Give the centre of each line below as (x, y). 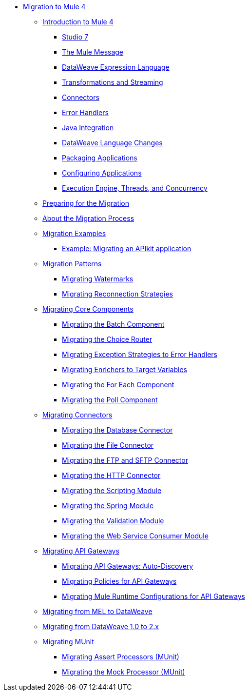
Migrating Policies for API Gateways (119, 581)
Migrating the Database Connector (117, 430)
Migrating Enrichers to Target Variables (124, 369)
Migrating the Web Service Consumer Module (135, 536)
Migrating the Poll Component (110, 400)
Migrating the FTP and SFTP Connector (125, 460)
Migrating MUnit (68, 642)
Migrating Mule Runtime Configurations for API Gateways (153, 596)
